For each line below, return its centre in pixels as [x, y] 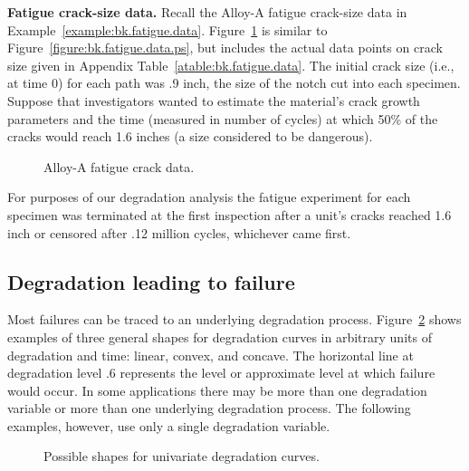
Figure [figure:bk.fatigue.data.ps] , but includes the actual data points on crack [225, 48]
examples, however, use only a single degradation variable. [169, 425]
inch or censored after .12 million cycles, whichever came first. [179, 232]
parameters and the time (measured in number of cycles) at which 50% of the [223, 118]
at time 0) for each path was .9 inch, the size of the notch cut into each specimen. [234, 83]
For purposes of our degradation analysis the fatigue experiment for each [209, 197]
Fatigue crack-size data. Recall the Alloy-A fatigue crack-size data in [207, 12]
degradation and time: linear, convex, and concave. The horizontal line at [211, 355]
